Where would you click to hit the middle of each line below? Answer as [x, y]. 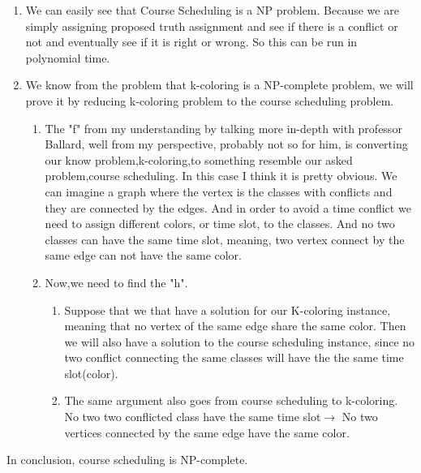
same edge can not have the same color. [144, 255]
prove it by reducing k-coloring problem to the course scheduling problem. [210, 100]
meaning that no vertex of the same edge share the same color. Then [235, 326]
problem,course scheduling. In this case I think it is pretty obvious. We [221, 176]
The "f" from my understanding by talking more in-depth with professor [223, 128]
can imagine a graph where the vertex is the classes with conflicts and [219, 191]
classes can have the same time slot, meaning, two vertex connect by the [225, 239]
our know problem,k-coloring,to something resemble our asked [199, 159]
